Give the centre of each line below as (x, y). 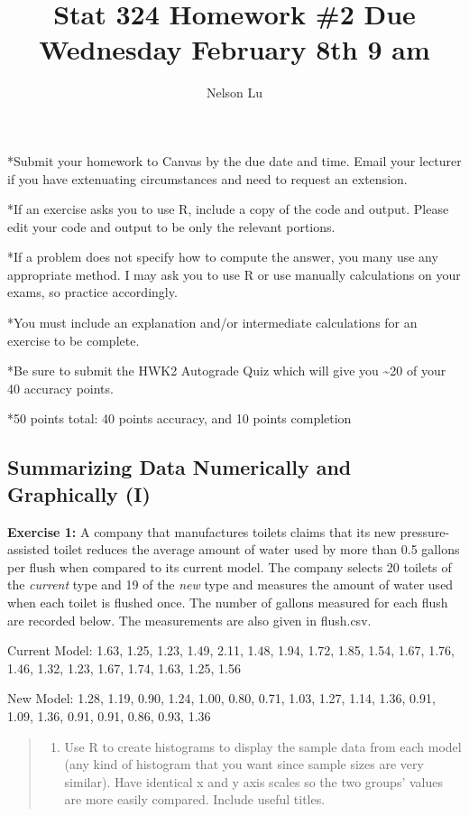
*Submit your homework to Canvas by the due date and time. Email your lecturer (234, 160)
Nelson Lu (234, 93)
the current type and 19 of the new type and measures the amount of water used (230, 584)
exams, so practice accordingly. (92, 292)
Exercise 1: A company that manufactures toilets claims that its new (202, 531)
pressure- (425, 531)
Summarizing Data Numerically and (179, 467)
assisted (28, 549)
